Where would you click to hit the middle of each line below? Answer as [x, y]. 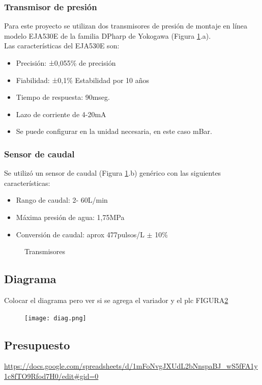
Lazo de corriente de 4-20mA [61, 114]
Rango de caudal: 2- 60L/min [62, 200]
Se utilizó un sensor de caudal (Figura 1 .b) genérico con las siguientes [113, 173]
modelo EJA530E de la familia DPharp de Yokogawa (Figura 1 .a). [108, 35]
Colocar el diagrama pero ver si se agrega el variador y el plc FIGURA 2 [116, 300]
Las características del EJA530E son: [62, 46]
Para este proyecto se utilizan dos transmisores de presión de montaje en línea [126, 26]
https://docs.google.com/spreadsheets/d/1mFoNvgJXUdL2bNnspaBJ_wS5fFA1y [131, 366]
